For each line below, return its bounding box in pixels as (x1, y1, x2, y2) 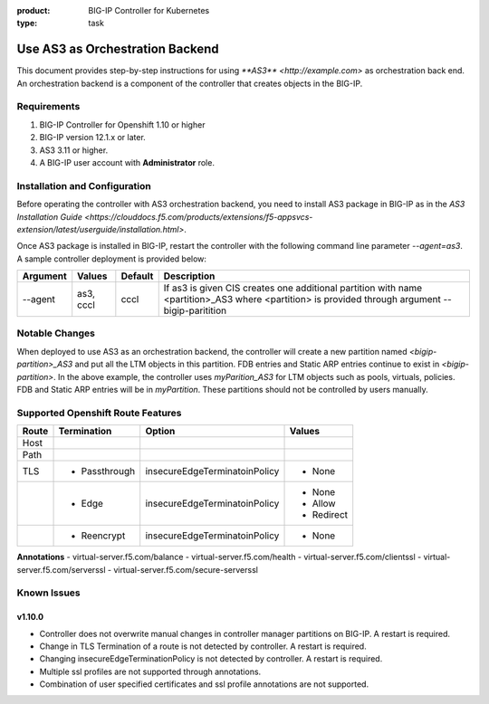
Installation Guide (16, 211, 83, 222)
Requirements (16, 100, 81, 113)
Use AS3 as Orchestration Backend (16, 42, 219, 57)
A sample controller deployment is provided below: (16, 253, 207, 264)
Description (163, 270, 216, 282)
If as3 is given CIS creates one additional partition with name (163, 281, 423, 294)
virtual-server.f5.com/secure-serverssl (113, 564, 258, 575)
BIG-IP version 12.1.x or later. (39, 132, 147, 143)
